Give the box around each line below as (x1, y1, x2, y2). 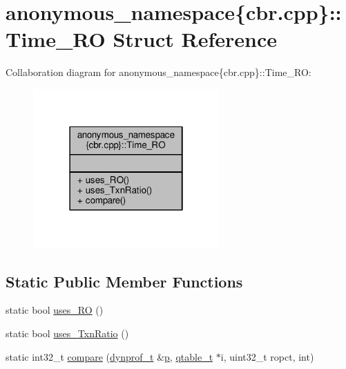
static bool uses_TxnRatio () (6, 325, 129, 340)
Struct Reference (113, 25, 278, 53)
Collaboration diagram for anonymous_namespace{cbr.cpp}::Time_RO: (6, 65, 311, 79)
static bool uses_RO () (6, 303, 104, 317)
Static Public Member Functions (6, 270, 243, 292)
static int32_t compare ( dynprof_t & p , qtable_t (6, 349, 213, 363)
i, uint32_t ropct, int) (220, 349, 314, 363)
